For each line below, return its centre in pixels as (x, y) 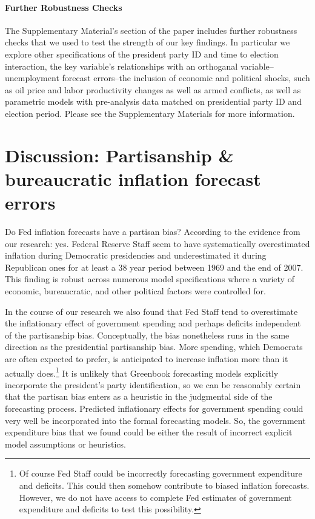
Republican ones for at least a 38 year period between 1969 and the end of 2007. (154, 267)
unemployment (32, 78)
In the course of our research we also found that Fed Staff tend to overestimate (151, 311)
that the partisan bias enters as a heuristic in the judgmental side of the (139, 396)
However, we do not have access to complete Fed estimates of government (155, 497)
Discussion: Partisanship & (119, 155)
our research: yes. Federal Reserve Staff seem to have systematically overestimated (157, 243)
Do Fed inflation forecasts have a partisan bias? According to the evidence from (153, 232)
